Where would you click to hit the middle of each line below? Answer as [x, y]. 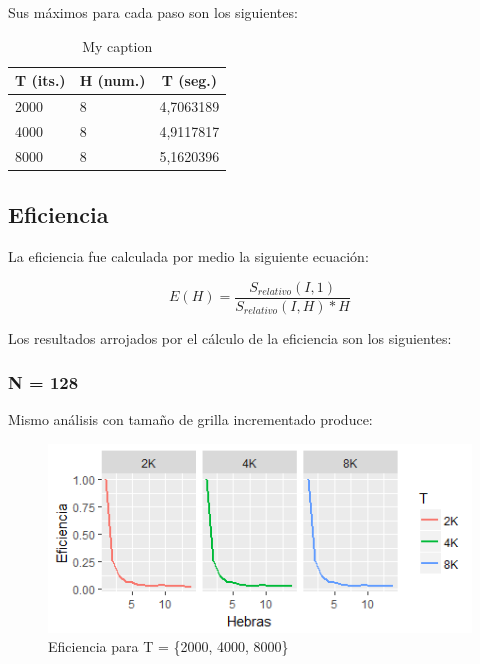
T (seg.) [189, 80]
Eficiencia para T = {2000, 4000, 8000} [168, 646]
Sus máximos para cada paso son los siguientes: [153, 12]
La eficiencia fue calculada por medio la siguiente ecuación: [188, 256]
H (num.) [112, 80]
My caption [117, 45]
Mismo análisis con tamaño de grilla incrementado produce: [190, 419]
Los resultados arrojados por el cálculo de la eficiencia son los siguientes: [230, 337]
